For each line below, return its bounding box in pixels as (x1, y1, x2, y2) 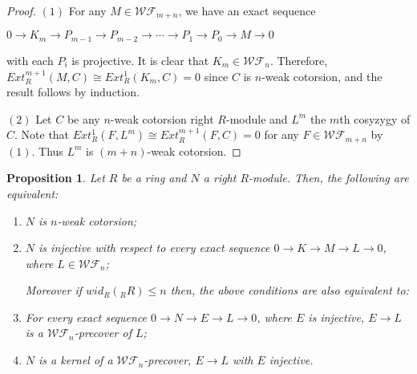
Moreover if (25, 282, 82, 299)
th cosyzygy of (339, 110, 411, 127)
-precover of (74, 324, 132, 341)
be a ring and (121, 169, 187, 186)
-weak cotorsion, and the (261, 67, 383, 84)
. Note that (14, 126, 70, 143)
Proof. (6, 2, 36, 18)
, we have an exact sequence (178, 2, 316, 18)
